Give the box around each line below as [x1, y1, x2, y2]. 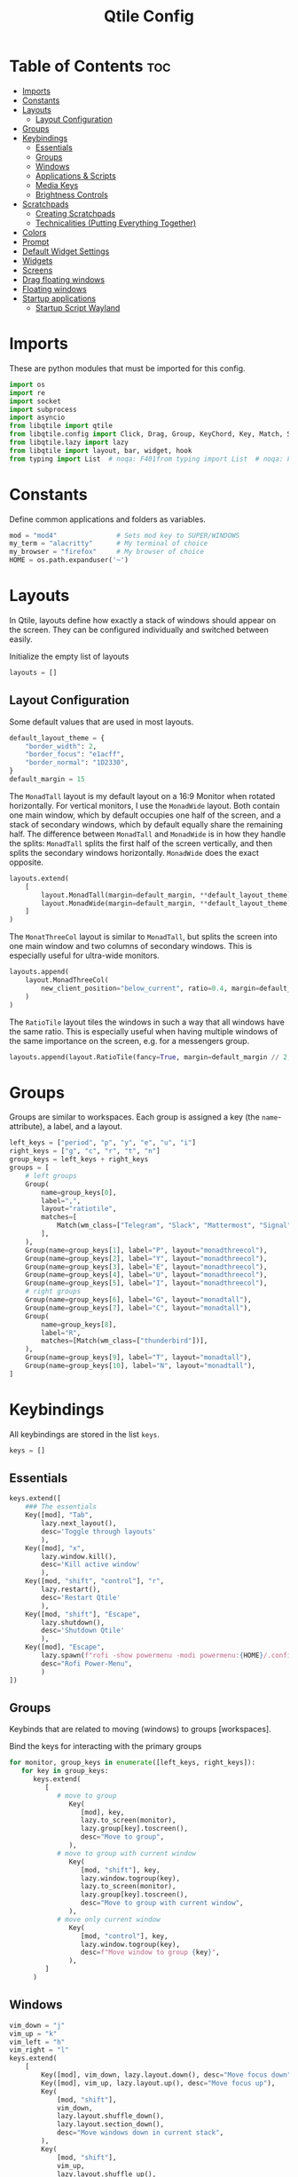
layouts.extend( [9, 874, 69, 883]
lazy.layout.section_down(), [56, 2120, 165, 2129]
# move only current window [56, 1915, 161, 1924]
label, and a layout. [52, 1121, 122, 1132]
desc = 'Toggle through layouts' [41, 1527, 157, 1536]
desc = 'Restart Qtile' [41, 1593, 122, 1602]
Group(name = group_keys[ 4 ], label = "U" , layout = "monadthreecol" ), [25, 1271, 268, 1279]
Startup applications [21, 293, 96, 304]
